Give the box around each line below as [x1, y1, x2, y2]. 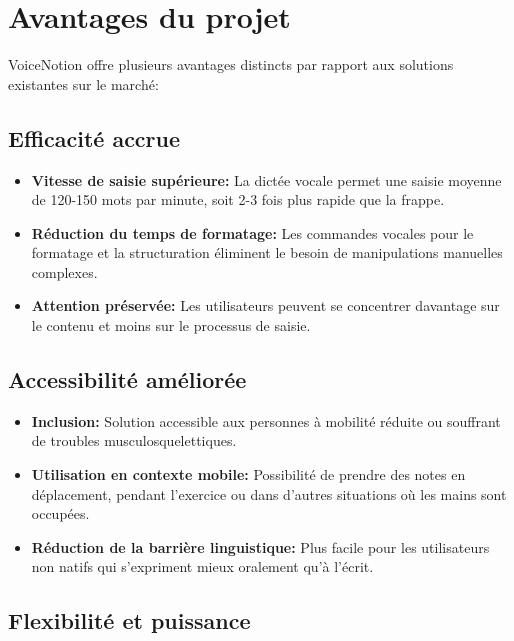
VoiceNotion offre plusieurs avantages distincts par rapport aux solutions [8, 54, 454, 75]
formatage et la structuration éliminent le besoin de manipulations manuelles [31, 242, 503, 263]
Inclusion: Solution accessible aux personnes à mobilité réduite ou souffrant [31, 410, 501, 431]
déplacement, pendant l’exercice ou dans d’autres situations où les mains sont [31, 483, 507, 504]
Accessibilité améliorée [8, 364, 247, 395]
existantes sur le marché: [8, 73, 159, 94]
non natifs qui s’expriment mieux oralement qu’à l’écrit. [31, 556, 374, 577]
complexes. [31, 261, 98, 282]
